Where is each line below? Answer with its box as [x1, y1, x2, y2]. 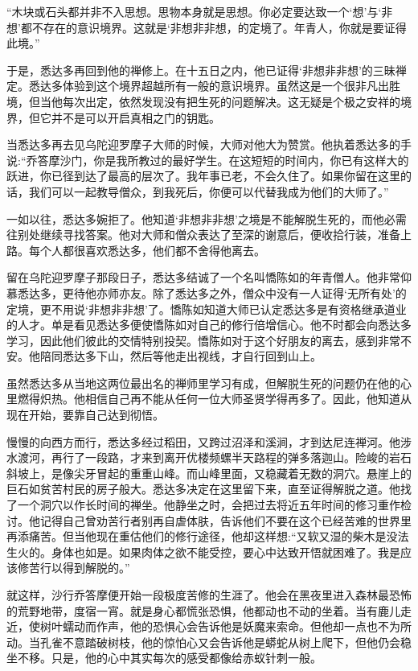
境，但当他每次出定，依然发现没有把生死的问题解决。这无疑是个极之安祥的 [6, 93, 400, 109]
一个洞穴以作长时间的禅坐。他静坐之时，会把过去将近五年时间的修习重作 [17, 496, 400, 513]
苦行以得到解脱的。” [28, 559, 130, 576]
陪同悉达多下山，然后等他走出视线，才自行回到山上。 [39, 348, 322, 364]
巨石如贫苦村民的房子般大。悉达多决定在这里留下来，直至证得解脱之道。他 [6, 480, 400, 497]
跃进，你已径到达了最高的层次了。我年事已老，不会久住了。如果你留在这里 [6, 167, 400, 184]
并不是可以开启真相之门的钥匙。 [51, 109, 220, 126]
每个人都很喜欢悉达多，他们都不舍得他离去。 [28, 241, 265, 258]
